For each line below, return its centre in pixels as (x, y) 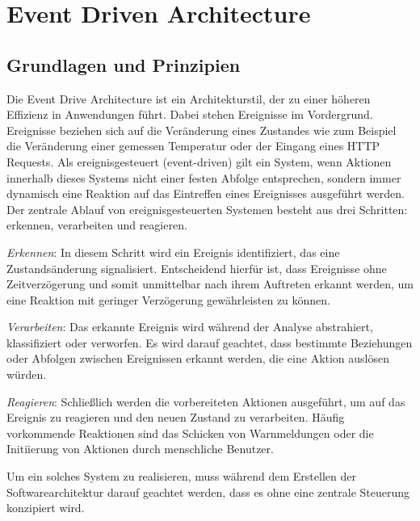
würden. (27, 374)
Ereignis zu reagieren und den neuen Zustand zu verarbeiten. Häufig (176, 417)
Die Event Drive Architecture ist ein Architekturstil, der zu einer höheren (189, 98)
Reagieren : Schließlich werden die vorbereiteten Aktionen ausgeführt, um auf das (206, 401)
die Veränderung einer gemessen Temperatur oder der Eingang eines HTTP (193, 146)
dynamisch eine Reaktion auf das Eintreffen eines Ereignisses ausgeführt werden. (206, 193)
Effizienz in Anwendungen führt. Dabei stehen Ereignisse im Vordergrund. (190, 114)
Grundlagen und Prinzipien (124, 64)
